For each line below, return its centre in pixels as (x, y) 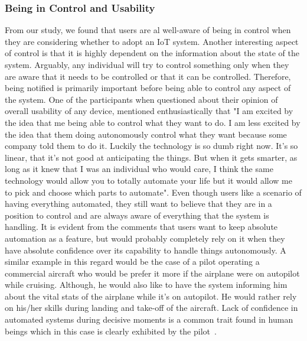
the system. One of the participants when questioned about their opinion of (141, 99)
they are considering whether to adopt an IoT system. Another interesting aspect (152, 41)
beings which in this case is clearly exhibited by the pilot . (111, 331)
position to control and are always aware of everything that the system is (137, 215)
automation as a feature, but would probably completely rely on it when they (145, 238)
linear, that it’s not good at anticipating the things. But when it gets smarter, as (151, 157)
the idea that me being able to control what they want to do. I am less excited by (153, 122)
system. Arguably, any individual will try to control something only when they (147, 64)
